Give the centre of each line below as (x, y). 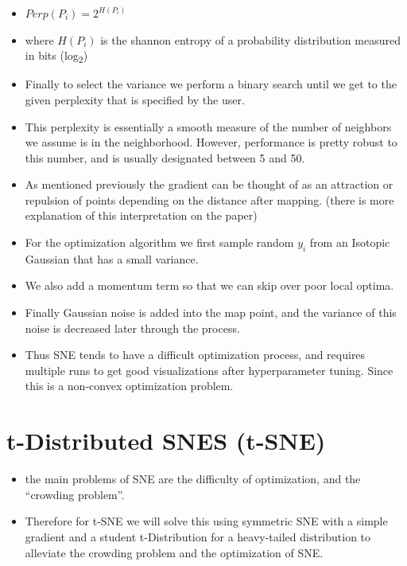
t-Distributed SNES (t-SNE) (166, 441)
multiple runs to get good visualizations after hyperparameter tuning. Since (209, 370)
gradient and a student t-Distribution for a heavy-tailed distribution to (198, 536)
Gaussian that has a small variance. (112, 258)
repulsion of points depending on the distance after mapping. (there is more (209, 199)
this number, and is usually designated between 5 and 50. (165, 157)
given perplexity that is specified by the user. (135, 99)
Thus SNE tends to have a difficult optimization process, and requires (195, 355)
